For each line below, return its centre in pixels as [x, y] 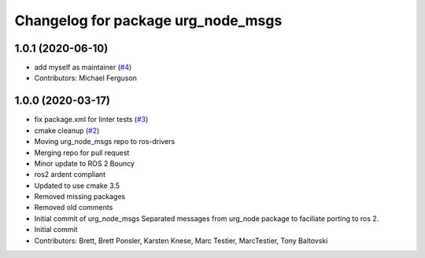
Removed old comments [74, 208]
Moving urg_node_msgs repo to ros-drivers [105, 142]
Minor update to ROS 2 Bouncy [85, 163]
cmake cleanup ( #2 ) [67, 131]
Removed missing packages [80, 197]
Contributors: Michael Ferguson [86, 78]
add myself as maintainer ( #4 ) [83, 68]
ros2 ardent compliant [70, 175]
